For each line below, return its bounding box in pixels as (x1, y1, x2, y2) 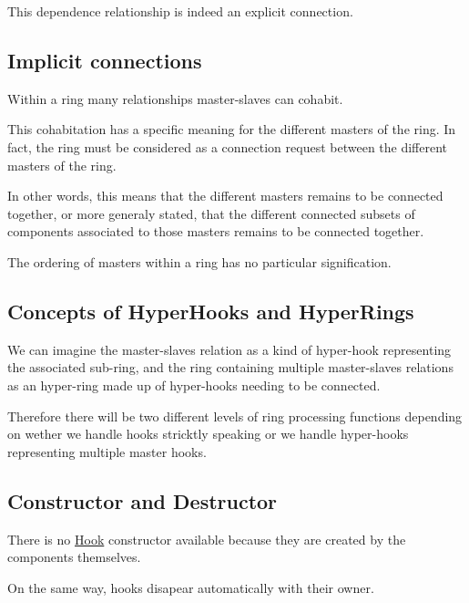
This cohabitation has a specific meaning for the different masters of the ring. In (7, 120, 456, 139)
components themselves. (7, 547, 141, 567)
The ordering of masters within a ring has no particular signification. (7, 252, 392, 271)
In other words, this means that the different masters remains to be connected (7, 186, 444, 205)
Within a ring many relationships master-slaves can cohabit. (7, 88, 343, 108)
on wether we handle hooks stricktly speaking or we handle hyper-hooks (7, 424, 409, 443)
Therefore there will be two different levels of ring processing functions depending (7, 406, 463, 425)
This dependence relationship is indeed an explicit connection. (7, 2, 353, 20)
